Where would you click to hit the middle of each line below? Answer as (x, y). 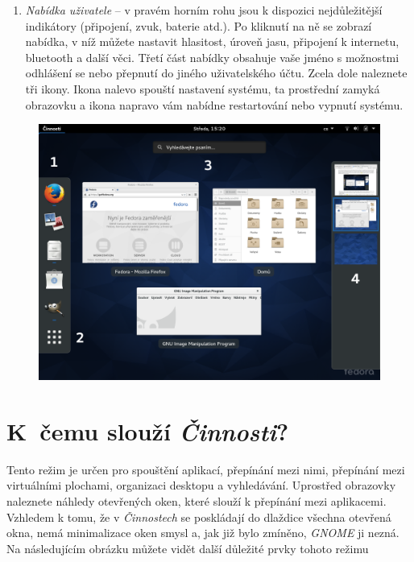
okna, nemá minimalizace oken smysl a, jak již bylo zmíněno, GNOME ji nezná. (203, 533)
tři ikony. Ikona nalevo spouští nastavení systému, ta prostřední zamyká (203, 88)
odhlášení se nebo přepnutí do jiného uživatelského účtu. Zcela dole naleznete (216, 73)
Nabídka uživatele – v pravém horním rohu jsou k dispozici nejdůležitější (204, 10)
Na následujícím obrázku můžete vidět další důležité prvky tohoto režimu (188, 548)
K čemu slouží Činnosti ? (148, 431)
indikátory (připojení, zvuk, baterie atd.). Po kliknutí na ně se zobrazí (199, 25)
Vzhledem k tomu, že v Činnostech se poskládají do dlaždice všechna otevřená (199, 517)
